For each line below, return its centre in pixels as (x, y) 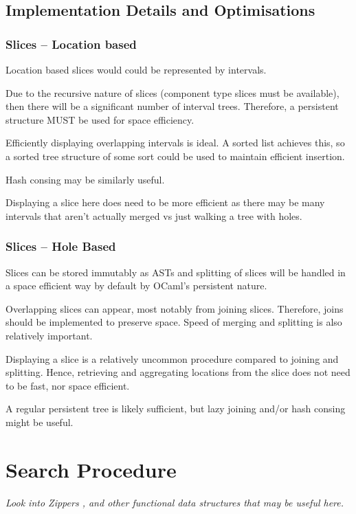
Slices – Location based (71, 44)
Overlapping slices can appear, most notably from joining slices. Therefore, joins (175, 308)
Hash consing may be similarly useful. (85, 179)
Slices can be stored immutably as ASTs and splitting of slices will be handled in (176, 272)
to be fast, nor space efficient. (68, 385)
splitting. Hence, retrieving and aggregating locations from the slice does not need (178, 372)
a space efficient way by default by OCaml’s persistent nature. (136, 286)
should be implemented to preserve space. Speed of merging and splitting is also (174, 322)
